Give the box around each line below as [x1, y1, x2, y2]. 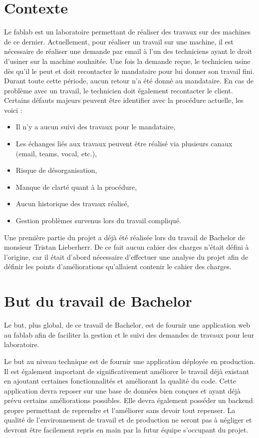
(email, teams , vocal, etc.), [15, 148, 97, 158]
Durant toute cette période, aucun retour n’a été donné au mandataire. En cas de [4, 75, 254, 86]
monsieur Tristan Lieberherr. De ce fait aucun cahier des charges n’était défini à [4, 242, 249, 252]
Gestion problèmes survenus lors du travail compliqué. [15, 215, 181, 226]
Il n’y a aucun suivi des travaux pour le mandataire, [15, 121, 176, 132]
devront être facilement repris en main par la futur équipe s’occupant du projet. [4, 425, 249, 435]
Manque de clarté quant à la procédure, [15, 181, 137, 192]
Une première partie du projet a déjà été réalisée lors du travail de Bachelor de [4, 232, 245, 242]
